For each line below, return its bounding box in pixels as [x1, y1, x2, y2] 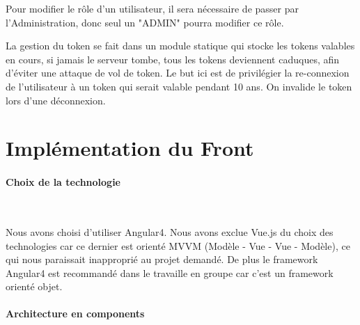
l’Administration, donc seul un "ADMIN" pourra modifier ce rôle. [6, 15, 284, 29]
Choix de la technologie [6, 175, 120, 189]
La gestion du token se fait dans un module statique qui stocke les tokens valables [6, 38, 355, 53]
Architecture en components [6, 306, 145, 321]
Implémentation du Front [6, 134, 254, 162]
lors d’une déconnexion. [6, 93, 106, 107]
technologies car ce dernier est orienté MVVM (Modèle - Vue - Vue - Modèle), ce [6, 238, 350, 253]
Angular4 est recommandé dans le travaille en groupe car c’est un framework [6, 265, 334, 280]
